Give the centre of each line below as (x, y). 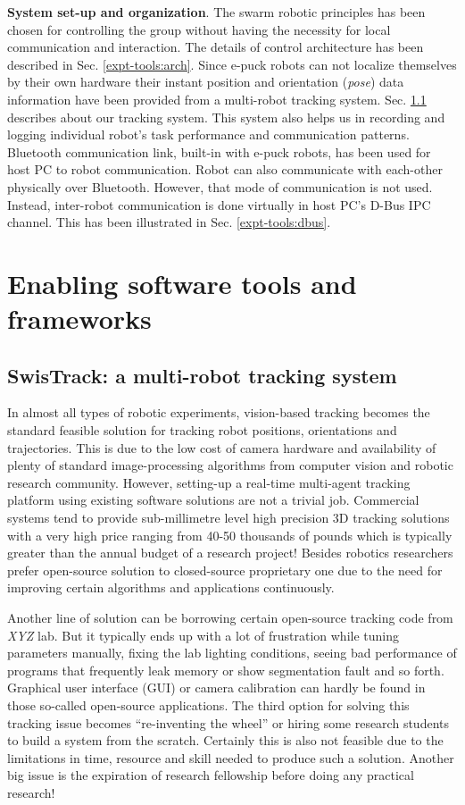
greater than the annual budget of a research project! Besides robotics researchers (230, 553)
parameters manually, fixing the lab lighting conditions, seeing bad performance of (232, 653)
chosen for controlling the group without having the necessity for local (199, 29)
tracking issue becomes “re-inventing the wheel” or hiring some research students (228, 722)
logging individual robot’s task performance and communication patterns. (208, 134)
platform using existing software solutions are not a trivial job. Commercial (213, 500)
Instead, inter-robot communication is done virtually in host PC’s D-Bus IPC (219, 204)
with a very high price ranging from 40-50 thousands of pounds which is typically (230, 535)
